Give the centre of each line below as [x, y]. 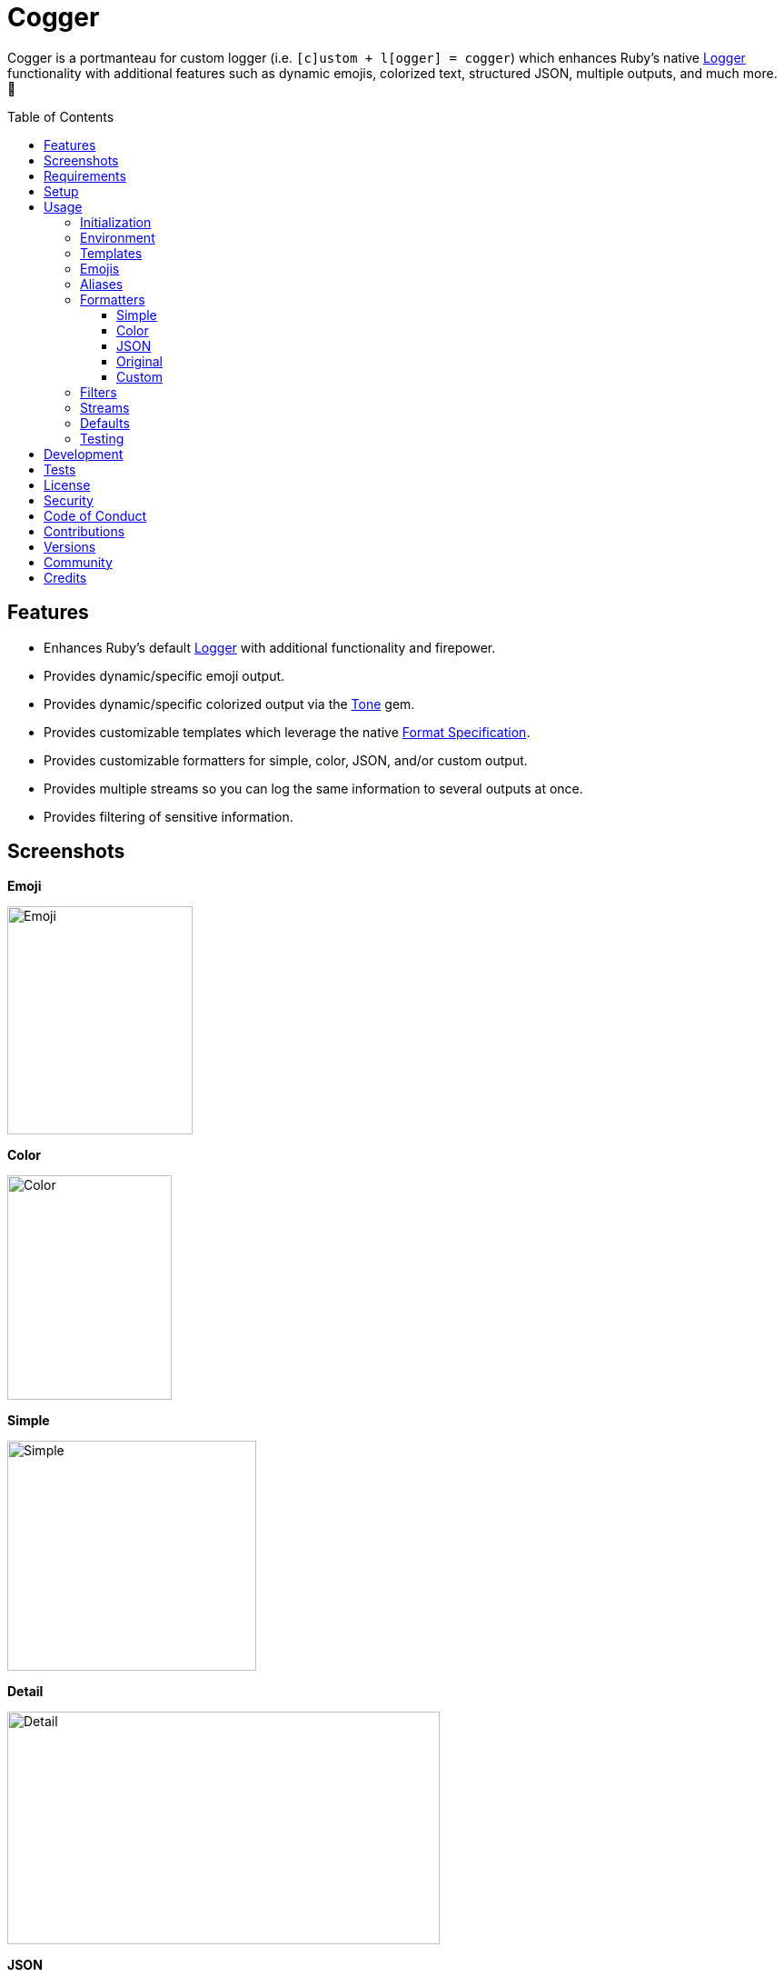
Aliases [102, 284]
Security [69, 500]
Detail [25, 1692]
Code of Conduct [95, 515]
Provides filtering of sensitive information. [169, 816]
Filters [99, 392]
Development [84, 454]
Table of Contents [61, 116]
